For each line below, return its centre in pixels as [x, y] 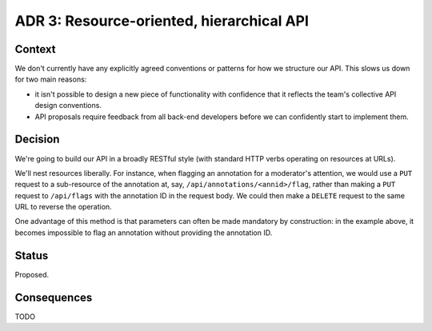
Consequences [54, 297]
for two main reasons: [51, 79]
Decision [37, 140]
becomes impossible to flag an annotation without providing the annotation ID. [144, 233]
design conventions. [68, 106]
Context [35, 49]
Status [32, 255]
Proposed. [32, 274]
